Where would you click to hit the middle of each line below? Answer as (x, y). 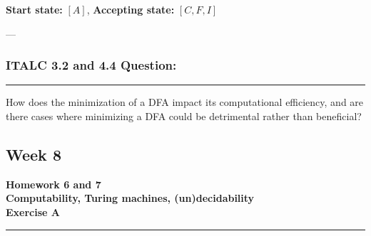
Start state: (34, 9)
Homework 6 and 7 (54, 184)
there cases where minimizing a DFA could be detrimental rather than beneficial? (184, 116)
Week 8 (34, 154)
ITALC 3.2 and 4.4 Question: (91, 65)
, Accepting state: (131, 9)
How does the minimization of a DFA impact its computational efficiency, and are (185, 102)
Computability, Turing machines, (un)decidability (130, 198)
